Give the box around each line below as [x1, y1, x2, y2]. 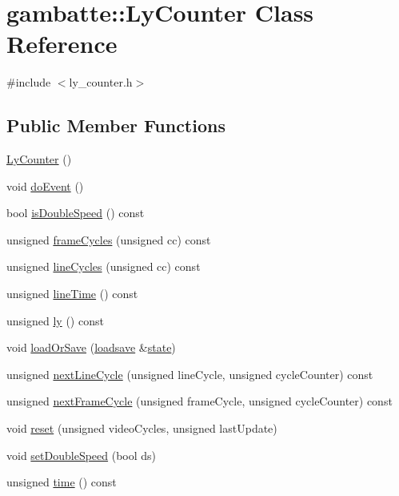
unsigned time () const [6, 474, 117, 490]
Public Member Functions [6, 113, 225, 138]
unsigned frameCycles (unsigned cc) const [6, 231, 211, 248]
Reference [6, 27, 118, 60]
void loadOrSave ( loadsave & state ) [6, 339, 176, 356]
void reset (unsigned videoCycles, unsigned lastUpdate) [6, 420, 277, 437]
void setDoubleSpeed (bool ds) [6, 446, 157, 463]
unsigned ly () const [6, 312, 104, 329]
